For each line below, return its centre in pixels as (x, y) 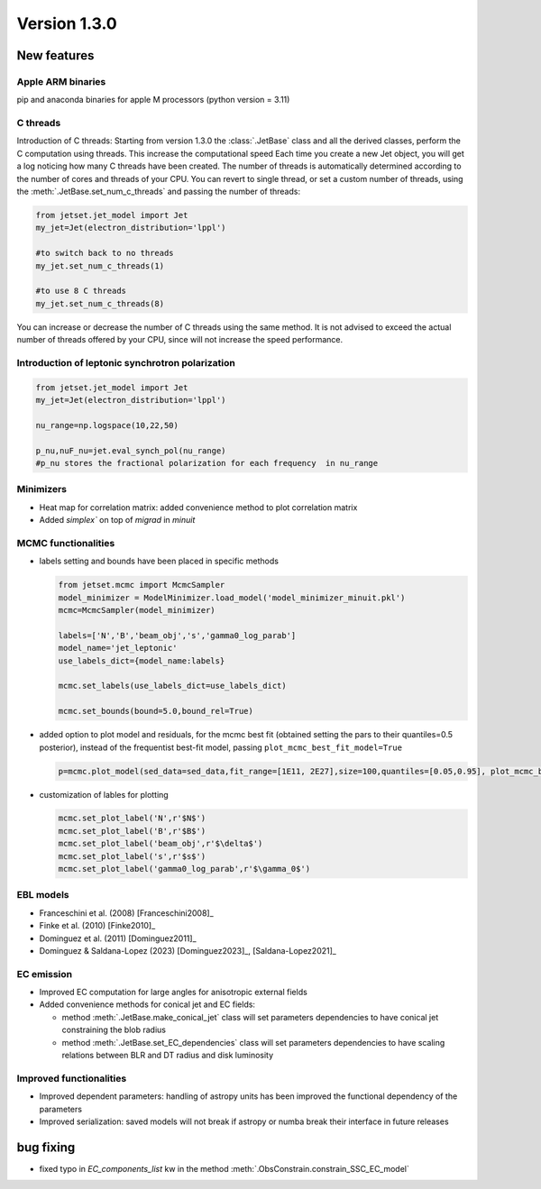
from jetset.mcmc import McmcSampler (142, 585)
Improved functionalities (72, 1078)
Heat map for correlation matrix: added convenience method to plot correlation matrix (198, 507)
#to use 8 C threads (81, 291)
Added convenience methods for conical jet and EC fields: (147, 1004)
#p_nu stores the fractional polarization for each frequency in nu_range (207, 463)
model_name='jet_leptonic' (118, 648)
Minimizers (42, 489)
